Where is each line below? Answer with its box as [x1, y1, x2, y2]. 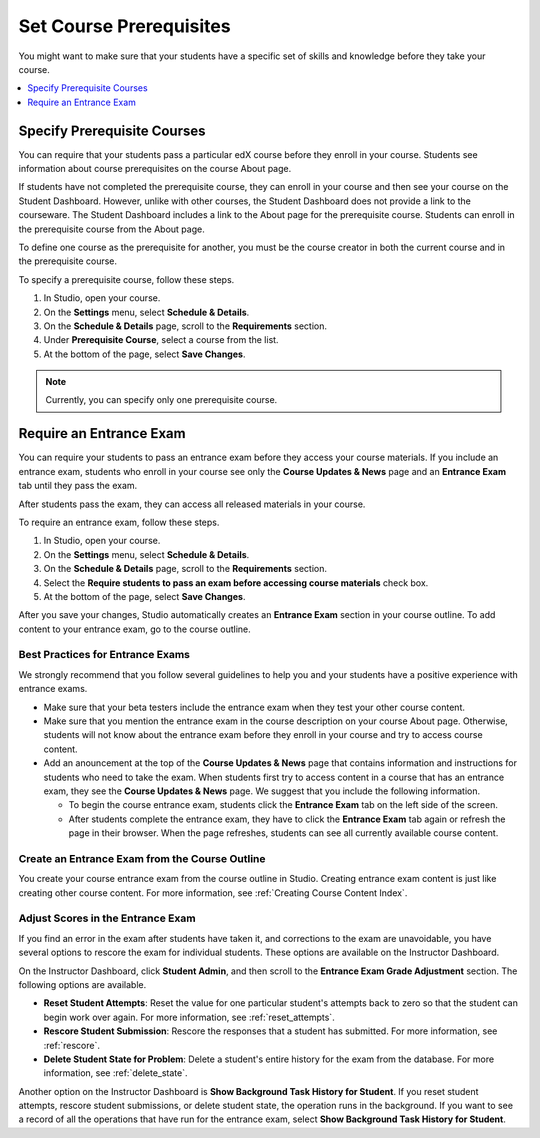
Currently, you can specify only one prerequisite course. [45, 394, 278, 406]
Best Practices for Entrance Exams [18, 648, 190, 662]
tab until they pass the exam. [18, 480, 138, 492]
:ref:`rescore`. [43, 1039, 100, 1051]
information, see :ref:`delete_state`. [43, 1067, 189, 1079]
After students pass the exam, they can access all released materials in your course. [18, 498, 366, 510]
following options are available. [18, 978, 147, 990]
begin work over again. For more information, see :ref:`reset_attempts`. [43, 1011, 335, 1023]
